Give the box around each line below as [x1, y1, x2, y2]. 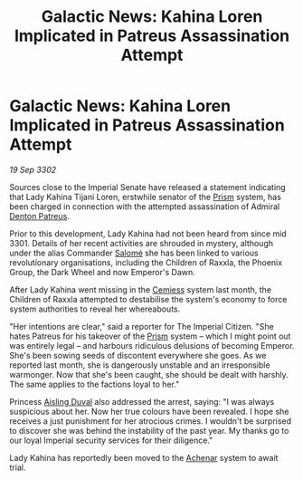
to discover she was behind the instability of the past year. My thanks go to [9, 425, 289, 436]
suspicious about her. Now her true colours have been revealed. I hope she [9, 406, 289, 417]
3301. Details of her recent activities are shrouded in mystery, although [9, 237, 274, 248]
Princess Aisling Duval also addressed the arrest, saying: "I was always [9, 396, 275, 407]
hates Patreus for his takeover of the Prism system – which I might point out [9, 331, 291, 341]
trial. [9, 462, 26, 473]
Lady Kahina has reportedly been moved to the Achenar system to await [9, 452, 279, 463]
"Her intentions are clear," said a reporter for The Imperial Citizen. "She [9, 321, 274, 331]
